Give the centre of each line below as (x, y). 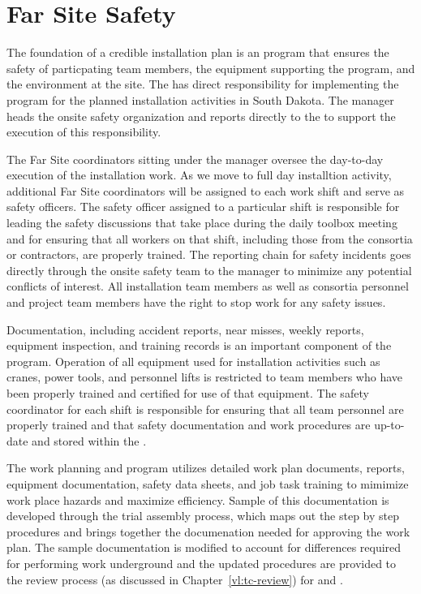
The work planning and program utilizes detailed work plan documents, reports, (206, 468)
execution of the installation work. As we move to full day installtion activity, (199, 175)
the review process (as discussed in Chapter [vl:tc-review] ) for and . (175, 579)
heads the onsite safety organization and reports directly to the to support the (201, 116)
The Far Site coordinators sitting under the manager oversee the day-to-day (195, 159)
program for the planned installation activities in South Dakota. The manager (200, 99)
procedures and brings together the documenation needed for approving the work (208, 531)
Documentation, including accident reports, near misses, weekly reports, (185, 329)
